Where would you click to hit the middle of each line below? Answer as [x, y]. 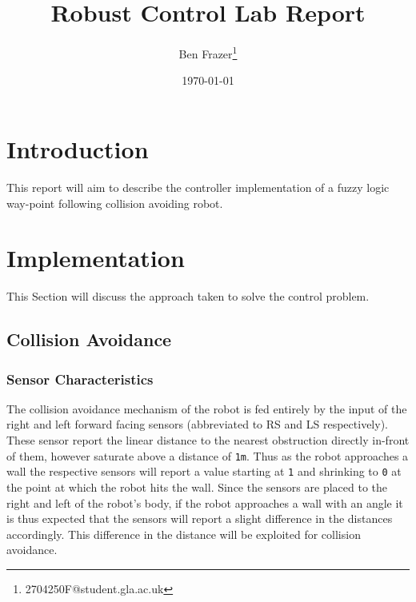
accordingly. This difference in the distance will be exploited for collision [184, 534]
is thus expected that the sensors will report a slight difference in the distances [200, 518]
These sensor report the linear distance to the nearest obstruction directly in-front [208, 440]
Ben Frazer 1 [208, 52]
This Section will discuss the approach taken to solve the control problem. [188, 296]
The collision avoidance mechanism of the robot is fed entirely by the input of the [207, 408]
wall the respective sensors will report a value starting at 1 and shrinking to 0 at [204, 471]
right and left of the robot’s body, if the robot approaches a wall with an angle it [205, 502]
